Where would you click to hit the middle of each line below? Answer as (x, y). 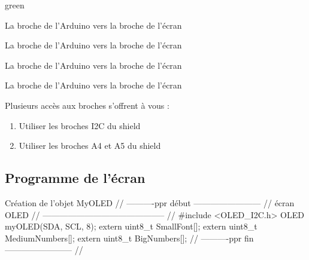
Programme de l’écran (75, 178)
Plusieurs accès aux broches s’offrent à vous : (87, 105)
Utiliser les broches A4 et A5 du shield (90, 146)
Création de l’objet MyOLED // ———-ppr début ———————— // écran (150, 202)
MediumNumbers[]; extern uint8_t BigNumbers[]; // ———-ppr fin (129, 238)
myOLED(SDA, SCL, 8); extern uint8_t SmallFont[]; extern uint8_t (131, 226)
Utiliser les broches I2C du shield (80, 125)
